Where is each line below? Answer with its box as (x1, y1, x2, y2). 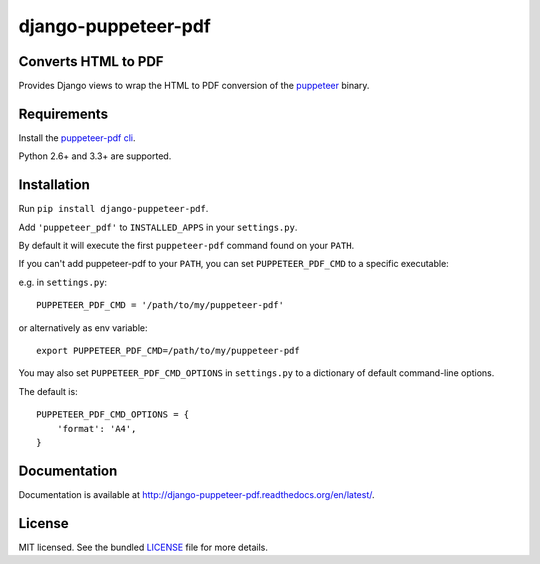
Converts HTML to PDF (18, 53, 164, 70)
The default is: (18, 385, 79, 397)
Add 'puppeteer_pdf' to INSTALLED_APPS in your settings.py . (18, 221, 298, 233)
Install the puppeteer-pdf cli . (18, 131, 136, 144)
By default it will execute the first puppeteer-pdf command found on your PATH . (18, 240, 355, 252)
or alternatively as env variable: (18, 321, 148, 334)
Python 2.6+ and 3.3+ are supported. (18, 150, 172, 162)
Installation (18, 176, 90, 194)
